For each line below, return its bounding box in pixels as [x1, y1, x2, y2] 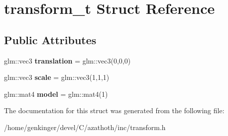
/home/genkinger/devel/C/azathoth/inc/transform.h [4, 122, 166, 132]
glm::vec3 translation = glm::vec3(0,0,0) [4, 55, 131, 66]
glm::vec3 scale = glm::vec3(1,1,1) [4, 72, 110, 82]
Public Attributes [4, 32, 97, 47]
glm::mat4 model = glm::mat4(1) [4, 88, 108, 99]
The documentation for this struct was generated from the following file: [4, 105, 225, 116]
